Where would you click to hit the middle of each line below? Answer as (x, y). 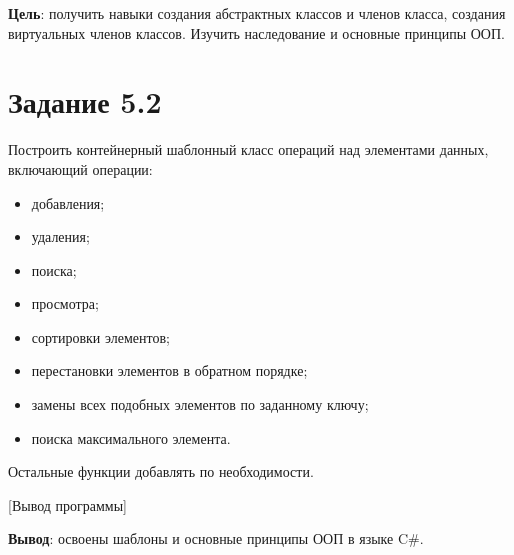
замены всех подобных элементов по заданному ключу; (200, 404)
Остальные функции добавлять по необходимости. (161, 471)
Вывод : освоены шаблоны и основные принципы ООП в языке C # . (216, 538)
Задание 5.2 (85, 101)
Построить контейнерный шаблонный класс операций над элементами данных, (248, 149)
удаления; (60, 236)
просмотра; (65, 303)
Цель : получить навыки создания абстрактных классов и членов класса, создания (257, 13)
